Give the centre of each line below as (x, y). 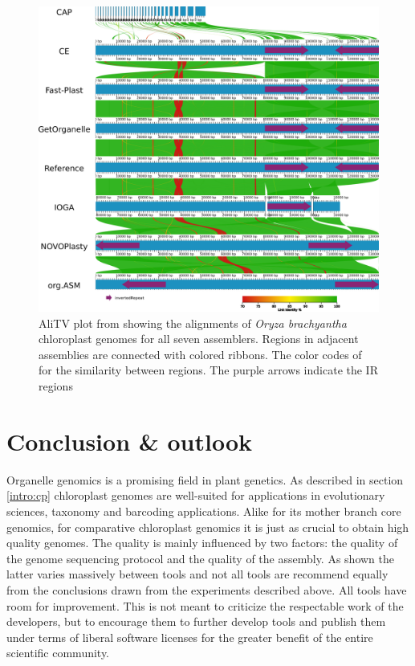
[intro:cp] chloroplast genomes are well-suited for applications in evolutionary (196, 495)
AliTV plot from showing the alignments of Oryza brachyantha (193, 323)
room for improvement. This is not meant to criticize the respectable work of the (205, 605)
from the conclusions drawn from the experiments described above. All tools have (207, 589)
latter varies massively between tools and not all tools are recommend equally (197, 574)
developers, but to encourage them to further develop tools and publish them (196, 621)
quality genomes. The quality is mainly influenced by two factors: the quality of (202, 543)
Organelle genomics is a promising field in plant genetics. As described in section (205, 479)
